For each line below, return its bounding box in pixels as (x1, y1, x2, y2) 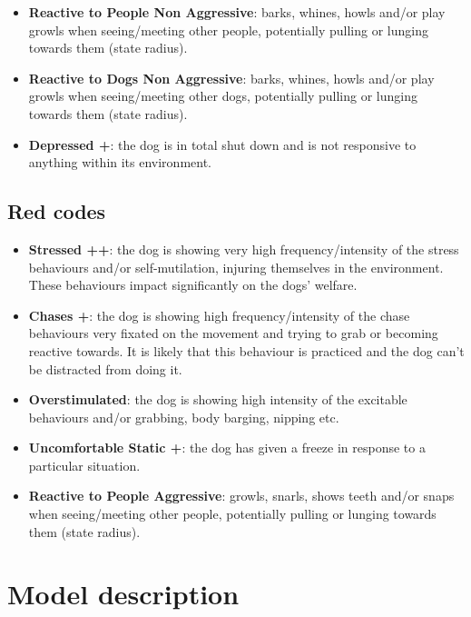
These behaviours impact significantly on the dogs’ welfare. (28, 275, 358, 294)
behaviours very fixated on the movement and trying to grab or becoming (28, 323, 438, 343)
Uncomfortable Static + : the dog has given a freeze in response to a (28, 438, 426, 457)
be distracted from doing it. (28, 359, 182, 378)
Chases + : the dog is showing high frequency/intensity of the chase (28, 305, 410, 324)
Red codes (7, 197, 106, 225)
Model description (7, 575, 240, 612)
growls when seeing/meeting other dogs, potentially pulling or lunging (28, 86, 417, 105)
